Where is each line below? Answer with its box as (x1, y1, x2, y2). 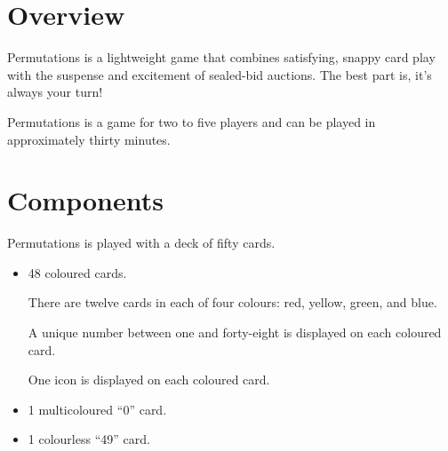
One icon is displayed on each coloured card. (28, 370, 270, 389)
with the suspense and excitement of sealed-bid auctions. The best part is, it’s (7, 65, 432, 83)
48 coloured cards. (28, 263, 127, 281)
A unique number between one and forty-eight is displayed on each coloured (28, 323, 442, 341)
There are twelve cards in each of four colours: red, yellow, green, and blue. (28, 293, 437, 312)
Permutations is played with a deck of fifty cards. (7, 233, 276, 252)
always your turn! (7, 83, 103, 101)
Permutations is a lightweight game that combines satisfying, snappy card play (7, 48, 436, 67)
